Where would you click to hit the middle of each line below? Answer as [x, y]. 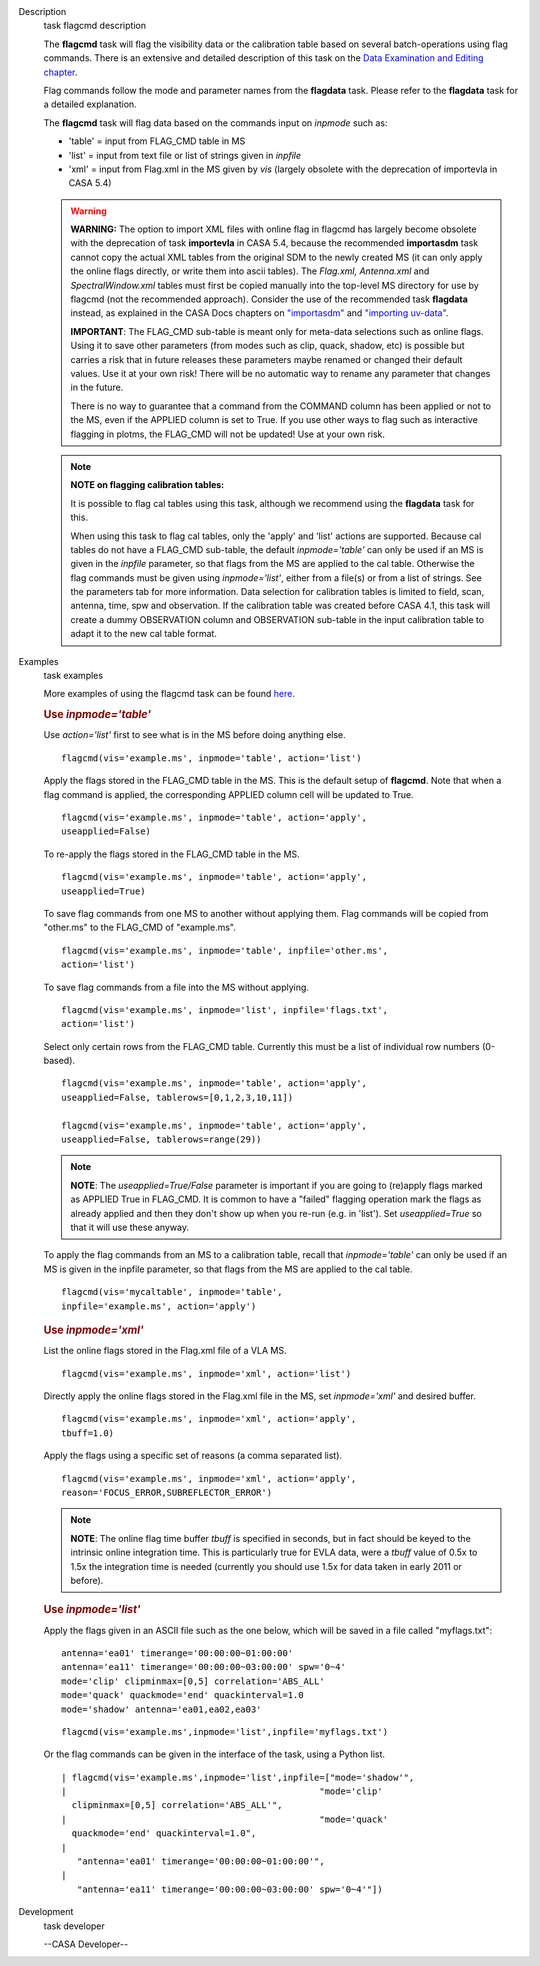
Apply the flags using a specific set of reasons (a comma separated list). [193, 1456]
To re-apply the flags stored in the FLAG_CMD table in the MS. [171, 854]
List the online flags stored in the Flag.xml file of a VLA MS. [165, 1351]
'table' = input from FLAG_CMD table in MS [157, 141]
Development [46, 1912]
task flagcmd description [95, 26]
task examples [73, 676]
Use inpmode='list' [92, 1610]
